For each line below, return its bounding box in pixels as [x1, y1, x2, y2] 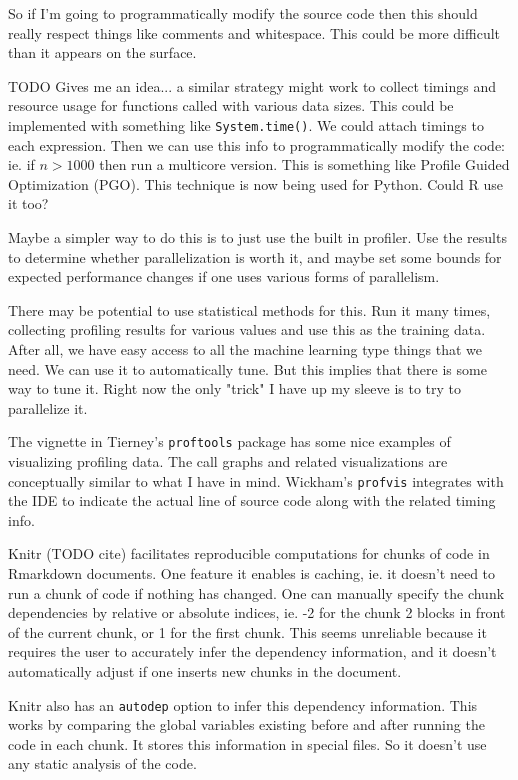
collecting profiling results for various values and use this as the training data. [8, 319, 486, 340]
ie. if [8, 154, 35, 175]
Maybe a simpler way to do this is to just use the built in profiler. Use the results [8, 227, 507, 247]
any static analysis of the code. [8, 753, 197, 774]
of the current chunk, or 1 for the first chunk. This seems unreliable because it [8, 621, 487, 642]
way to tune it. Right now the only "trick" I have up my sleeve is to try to [8, 378, 462, 399]
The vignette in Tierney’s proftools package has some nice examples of [8, 431, 451, 452]
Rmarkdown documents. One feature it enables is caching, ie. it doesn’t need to [8, 563, 496, 584]
